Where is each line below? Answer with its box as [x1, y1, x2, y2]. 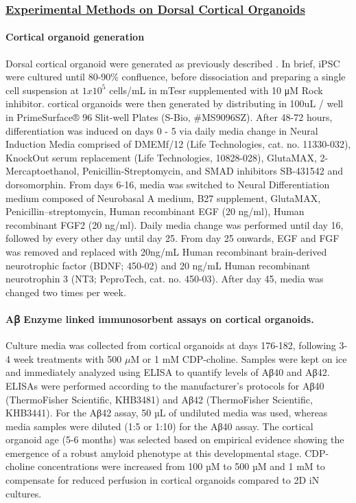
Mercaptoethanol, [5, 164, 80, 178]
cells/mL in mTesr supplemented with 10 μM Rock [109, 82, 323, 97]
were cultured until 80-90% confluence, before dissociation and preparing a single [5, 69, 346, 84]
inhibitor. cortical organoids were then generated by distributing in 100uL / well [5, 96, 344, 111]
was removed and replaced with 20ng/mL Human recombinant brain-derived [5, 244, 327, 258]
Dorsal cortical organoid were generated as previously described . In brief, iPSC [5, 56, 340, 70]
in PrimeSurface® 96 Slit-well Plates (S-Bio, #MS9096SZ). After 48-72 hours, [5, 110, 333, 124]
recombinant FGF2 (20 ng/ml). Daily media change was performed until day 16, [5, 217, 344, 232]
